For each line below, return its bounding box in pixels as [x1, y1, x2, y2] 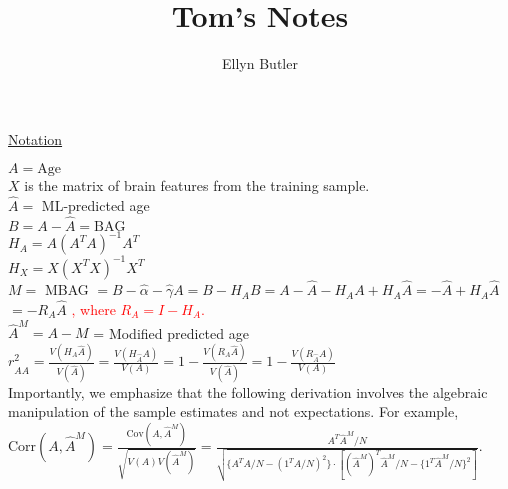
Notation [8, 128, 63, 149]
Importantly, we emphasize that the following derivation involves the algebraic [8, 381, 488, 402]
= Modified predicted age [93, 322, 249, 343]
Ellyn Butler [222, 53, 298, 74]
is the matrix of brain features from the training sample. [24, 175, 370, 196]
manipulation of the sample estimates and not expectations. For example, [8, 401, 459, 422]
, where [71, 298, 116, 319]
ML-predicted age [41, 195, 150, 216]
